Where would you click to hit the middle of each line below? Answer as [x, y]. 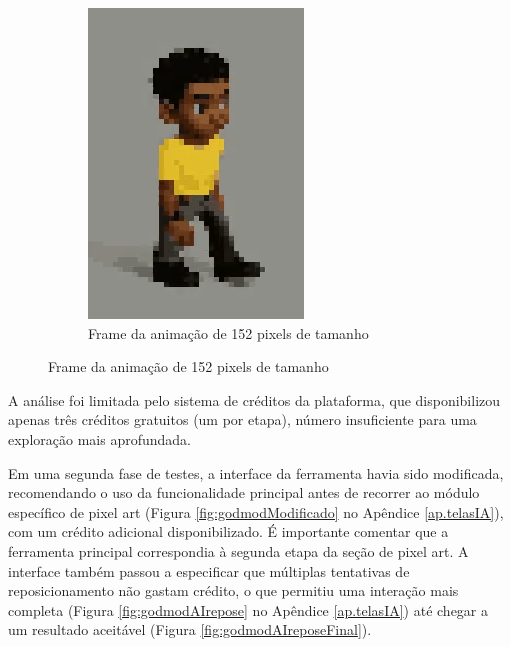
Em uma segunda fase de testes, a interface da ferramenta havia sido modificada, [256, 472]
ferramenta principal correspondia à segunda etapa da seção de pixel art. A [238, 550]
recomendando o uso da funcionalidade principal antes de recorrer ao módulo [244, 492]
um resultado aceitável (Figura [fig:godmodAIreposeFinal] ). [190, 629]
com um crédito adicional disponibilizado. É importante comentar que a [228, 531]
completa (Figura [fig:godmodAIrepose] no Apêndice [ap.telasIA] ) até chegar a [248, 609]
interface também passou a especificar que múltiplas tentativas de [209, 570]
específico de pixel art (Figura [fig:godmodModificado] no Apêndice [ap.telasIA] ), [256, 511]
